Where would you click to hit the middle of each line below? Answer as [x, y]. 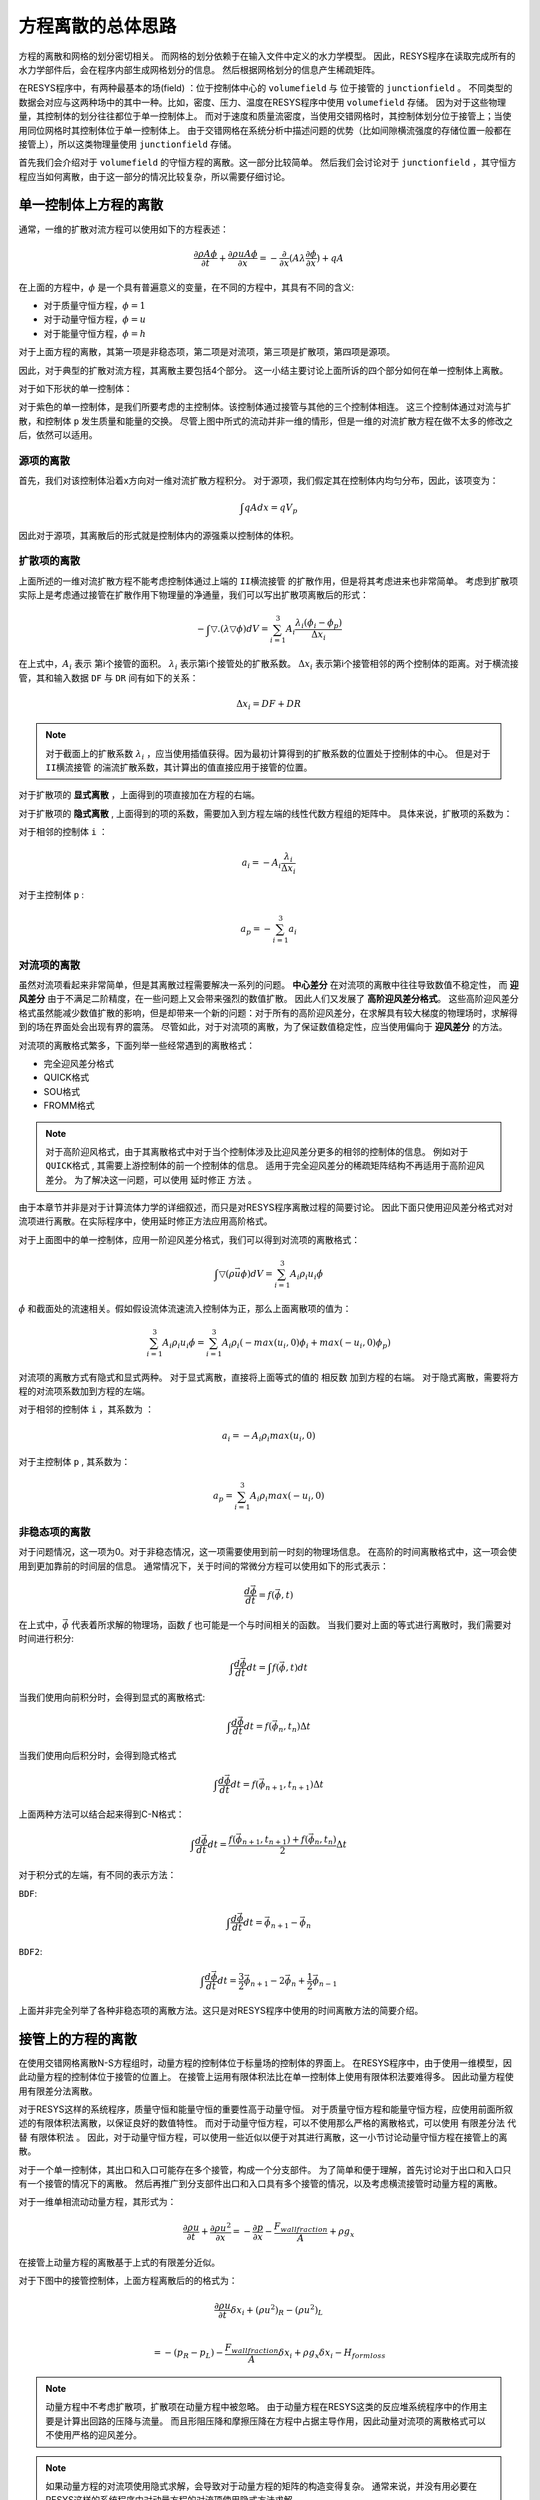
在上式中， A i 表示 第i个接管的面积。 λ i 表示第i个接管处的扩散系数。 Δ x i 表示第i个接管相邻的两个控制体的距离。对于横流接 [268, 665]
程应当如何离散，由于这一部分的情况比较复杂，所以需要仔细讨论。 [154, 176]
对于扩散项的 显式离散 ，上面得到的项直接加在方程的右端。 [139, 795]
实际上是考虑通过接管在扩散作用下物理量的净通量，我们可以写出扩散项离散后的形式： [193, 595]
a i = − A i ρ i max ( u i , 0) [268, 1437]
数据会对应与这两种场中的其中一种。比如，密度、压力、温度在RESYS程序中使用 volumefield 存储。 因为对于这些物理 [262, 102]
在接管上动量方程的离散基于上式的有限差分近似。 [119, 2262]
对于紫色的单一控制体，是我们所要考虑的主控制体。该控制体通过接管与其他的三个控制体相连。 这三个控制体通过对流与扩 [265, 407]
